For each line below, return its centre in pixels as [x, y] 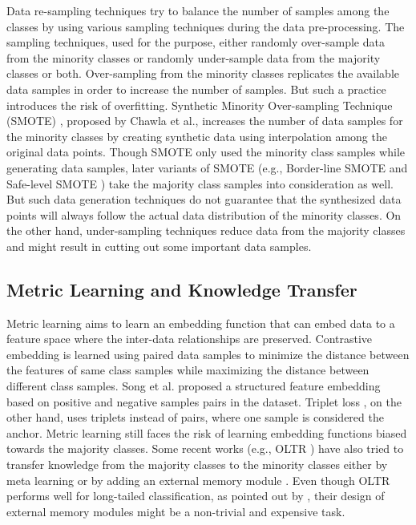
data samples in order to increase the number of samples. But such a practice [196, 89]
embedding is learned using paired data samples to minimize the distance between [208, 354]
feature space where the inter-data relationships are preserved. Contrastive [190, 339]
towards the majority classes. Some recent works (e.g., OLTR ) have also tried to [205, 448]
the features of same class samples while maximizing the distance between [188, 370]
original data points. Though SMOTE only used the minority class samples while [206, 152]
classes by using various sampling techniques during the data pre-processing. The [206, 26]
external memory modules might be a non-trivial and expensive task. [176, 511]
